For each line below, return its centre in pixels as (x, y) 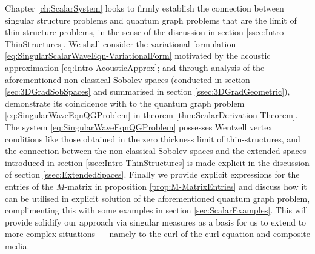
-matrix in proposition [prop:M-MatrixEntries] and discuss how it (186, 186)
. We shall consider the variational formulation (150, 43)
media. (17, 245)
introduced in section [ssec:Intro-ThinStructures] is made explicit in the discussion (157, 162)
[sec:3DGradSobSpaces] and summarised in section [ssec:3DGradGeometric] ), (148, 91)
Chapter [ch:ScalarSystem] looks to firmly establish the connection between (144, 8)
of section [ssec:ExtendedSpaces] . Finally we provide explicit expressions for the (152, 174)
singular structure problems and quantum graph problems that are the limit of (151, 20)
